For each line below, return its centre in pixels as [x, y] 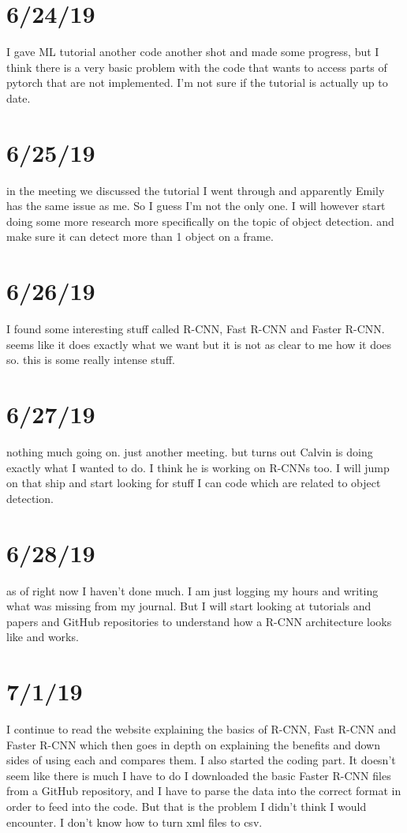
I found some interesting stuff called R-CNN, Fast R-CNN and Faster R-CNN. [196, 329]
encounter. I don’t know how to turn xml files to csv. [134, 822]
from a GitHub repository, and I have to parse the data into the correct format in [204, 791]
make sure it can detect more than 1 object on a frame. [140, 236]
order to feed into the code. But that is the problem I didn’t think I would [187, 806]
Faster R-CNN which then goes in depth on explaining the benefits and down [193, 744]
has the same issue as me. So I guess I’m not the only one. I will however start [196, 206]
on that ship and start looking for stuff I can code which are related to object [194, 483]
